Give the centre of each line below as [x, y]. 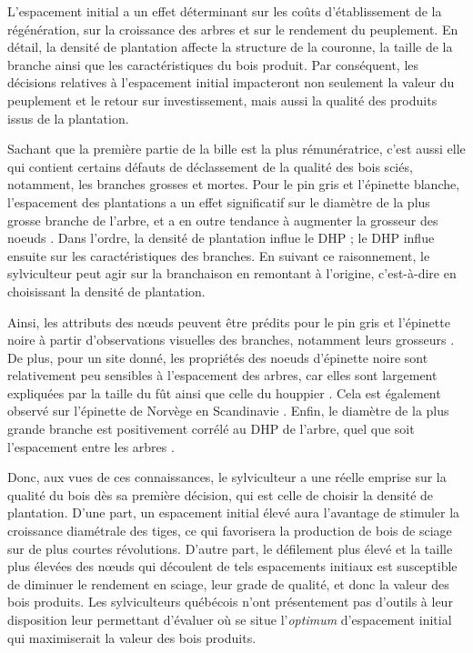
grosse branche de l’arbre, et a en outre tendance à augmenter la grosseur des [223, 220]
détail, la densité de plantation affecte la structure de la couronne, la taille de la [230, 47]
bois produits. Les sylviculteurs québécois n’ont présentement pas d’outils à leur [230, 602]
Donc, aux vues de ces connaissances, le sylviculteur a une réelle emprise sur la [227, 477]
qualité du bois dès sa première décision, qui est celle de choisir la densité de [221, 494]
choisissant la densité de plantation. [106, 291]
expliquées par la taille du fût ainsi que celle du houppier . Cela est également [224, 392]
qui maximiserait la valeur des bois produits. [132, 637]
